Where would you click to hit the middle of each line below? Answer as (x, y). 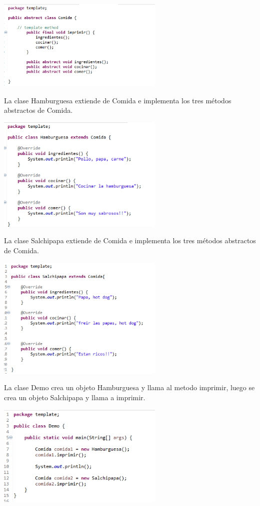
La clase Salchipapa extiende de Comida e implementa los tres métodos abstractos (130, 240)
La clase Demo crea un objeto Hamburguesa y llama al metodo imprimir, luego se (129, 387)
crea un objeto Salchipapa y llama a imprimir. (75, 397)
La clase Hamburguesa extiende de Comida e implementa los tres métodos (118, 100)
